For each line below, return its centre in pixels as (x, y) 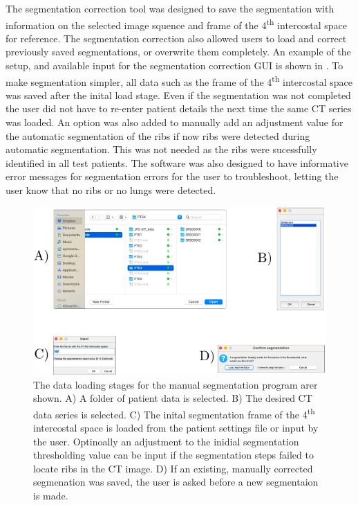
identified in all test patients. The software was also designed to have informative (177, 162)
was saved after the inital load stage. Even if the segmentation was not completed (178, 95)
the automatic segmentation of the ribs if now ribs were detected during (158, 135)
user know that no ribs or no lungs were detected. (111, 190)
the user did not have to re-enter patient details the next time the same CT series (179, 108)
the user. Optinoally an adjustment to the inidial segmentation (166, 441)
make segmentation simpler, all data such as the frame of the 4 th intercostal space (179, 80)
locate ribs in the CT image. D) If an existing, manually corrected (173, 468)
